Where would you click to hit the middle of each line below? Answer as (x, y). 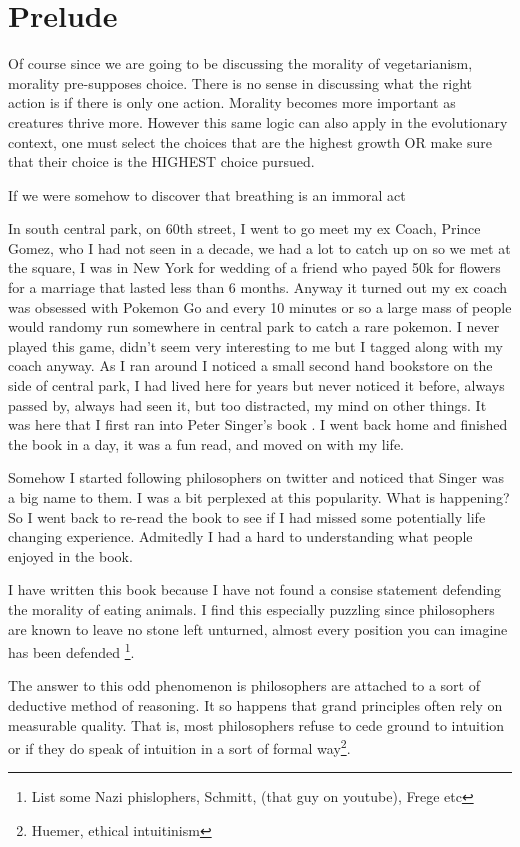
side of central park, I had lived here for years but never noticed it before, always (256, 385)
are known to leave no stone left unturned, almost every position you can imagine (258, 628)
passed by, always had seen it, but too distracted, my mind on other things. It (247, 404)
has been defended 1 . (71, 650)
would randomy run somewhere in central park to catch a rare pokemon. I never (254, 326)
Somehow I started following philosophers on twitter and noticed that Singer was (256, 477)
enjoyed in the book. (70, 555)
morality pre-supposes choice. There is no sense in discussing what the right (240, 82)
